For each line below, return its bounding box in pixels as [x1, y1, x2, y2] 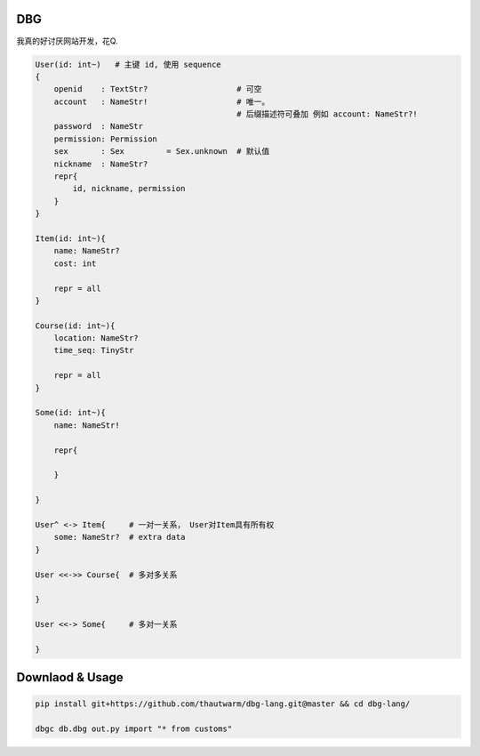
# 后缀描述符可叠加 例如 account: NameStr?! [236, 109, 418, 119]
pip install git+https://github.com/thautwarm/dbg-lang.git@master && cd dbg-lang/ [35, 699, 411, 709]
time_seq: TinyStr [53, 345, 134, 356]
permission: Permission [53, 133, 157, 144]
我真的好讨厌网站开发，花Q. [16, 36, 119, 46]
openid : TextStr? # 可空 [53, 84, 262, 94]
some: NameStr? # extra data [53, 532, 186, 543]
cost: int [53, 258, 97, 269]
